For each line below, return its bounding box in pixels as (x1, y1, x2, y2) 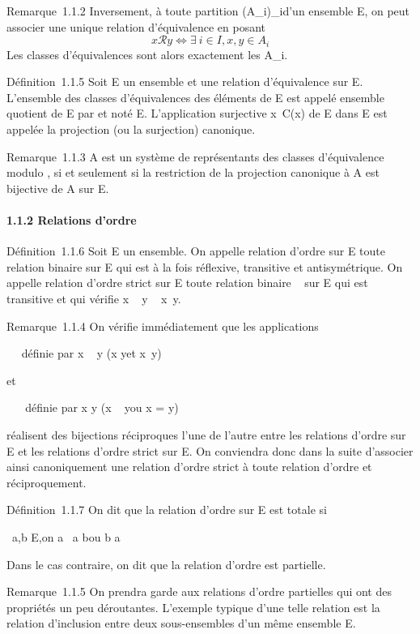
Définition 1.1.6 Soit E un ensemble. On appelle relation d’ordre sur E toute (6, 242, 386, 259)
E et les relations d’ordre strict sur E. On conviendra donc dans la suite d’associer (6, 442, 414, 459)
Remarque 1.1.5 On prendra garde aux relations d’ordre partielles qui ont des (6, 583, 392, 600)
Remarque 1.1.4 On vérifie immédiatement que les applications (6, 317, 319, 334)
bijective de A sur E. (6, 179, 109, 196)
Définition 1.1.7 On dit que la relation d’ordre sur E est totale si (6, 501, 327, 518)
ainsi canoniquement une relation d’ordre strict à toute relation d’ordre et (6, 458, 372, 475)
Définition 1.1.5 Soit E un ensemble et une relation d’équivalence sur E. (6, 73, 363, 90)
